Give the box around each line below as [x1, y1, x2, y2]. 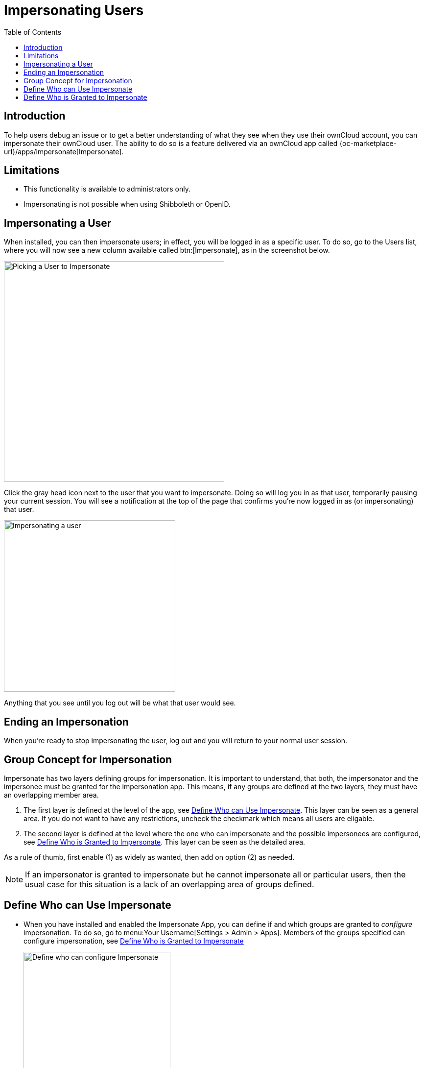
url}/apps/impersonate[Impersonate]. [4, 147, 124, 156]
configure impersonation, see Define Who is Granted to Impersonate [24, 936, 244, 945]
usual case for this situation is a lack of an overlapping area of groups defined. [25, 879, 314, 889]
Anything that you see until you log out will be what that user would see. [4, 699, 236, 707]
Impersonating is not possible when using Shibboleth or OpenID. [24, 200, 231, 209]
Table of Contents [4, 27, 62, 36]
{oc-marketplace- [339, 139, 397, 147]
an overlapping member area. [4, 790, 99, 799]
